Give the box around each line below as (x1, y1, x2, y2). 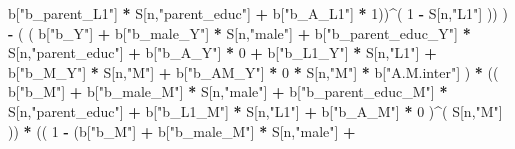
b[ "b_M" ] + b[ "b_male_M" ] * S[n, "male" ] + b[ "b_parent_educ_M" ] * (8, 81, 448, 102)
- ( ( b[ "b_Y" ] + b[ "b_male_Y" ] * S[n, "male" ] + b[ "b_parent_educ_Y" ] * (8, 22, 471, 43)
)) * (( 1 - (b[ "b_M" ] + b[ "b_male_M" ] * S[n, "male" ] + (8, 120, 356, 141)
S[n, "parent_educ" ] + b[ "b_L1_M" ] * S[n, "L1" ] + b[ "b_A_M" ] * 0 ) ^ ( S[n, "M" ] (8, 100, 503, 121)
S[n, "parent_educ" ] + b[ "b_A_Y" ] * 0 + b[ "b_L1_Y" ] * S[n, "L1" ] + (8, 42, 437, 63)
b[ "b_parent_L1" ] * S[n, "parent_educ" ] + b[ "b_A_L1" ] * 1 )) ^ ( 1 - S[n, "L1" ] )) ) (8, 3, 508, 23)
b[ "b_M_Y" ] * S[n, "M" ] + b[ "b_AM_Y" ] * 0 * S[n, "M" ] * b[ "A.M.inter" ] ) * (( (8, 61, 499, 82)
